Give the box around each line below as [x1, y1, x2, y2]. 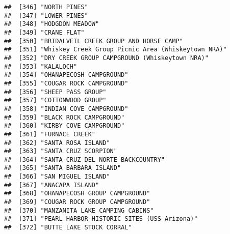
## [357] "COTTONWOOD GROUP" [4, 97, 107, 104]
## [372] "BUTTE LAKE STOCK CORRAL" [4, 224, 132, 231]
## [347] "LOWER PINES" [4, 12, 88, 19]
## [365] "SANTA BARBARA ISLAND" [4, 164, 121, 172]
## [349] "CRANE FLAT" [4, 28, 85, 36]
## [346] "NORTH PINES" [4, 4, 88, 11]
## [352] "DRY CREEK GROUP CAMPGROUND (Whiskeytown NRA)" [4, 54, 209, 62]
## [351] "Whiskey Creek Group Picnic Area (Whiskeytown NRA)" [4, 46, 227, 53]
